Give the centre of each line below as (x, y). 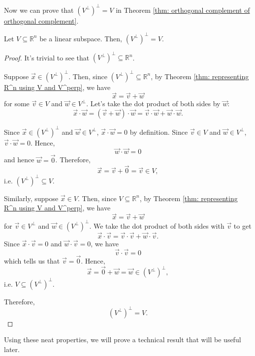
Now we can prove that (39, 10)
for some (17, 104)
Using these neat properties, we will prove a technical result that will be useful (123, 340)
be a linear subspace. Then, (81, 38)
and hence (19, 160)
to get (242, 225)
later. (12, 349)
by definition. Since (159, 132)
